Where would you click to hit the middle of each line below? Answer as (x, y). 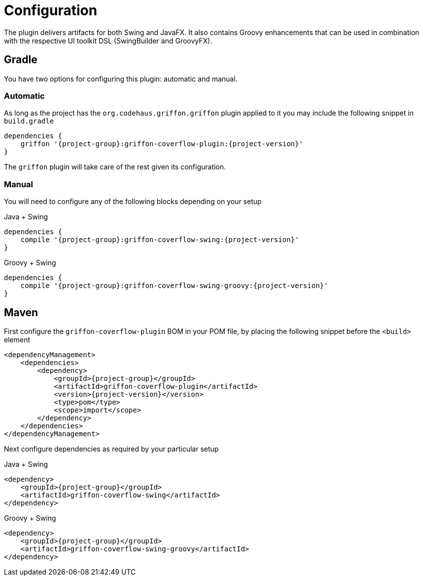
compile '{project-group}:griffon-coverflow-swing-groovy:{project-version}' (174, 286)
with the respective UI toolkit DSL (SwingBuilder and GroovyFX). (108, 41)
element (17, 339)
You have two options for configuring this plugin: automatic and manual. (121, 79)
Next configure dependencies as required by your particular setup (111, 449)
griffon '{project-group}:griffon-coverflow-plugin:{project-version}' (162, 144)
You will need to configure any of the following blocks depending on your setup (133, 202)
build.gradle (29, 121)
